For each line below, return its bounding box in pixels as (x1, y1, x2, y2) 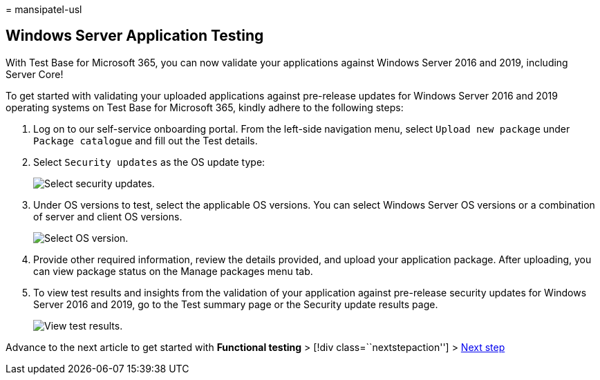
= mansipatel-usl (6, 3, 82, 15)
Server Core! (6, 68, 64, 80)
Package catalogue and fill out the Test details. (33, 134, 258, 146)
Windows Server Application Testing (6, 27, 264, 45)
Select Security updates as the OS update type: (33, 155, 265, 168)
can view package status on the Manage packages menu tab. (33, 265, 313, 277)
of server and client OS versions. (33, 210, 182, 222)
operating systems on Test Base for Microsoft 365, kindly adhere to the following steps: (6, 101, 404, 113)
